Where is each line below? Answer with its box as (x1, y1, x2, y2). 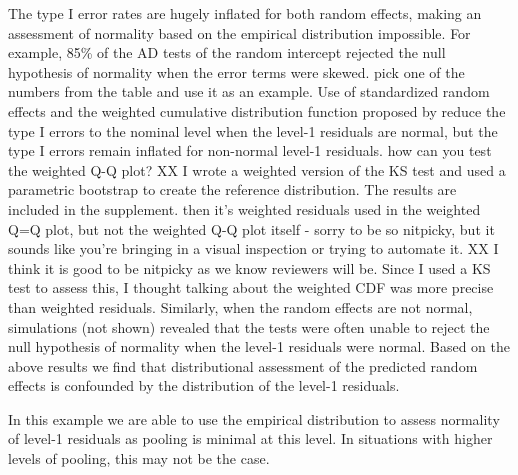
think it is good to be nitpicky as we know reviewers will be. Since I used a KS (8, 257, 491, 278)
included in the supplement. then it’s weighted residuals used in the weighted (8, 198, 481, 219)
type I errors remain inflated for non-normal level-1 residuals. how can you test (8, 140, 492, 161)
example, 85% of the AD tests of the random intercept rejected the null (8, 42, 446, 63)
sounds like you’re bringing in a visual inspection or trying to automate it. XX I (8, 238, 499, 259)
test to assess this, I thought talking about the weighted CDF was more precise (8, 277, 494, 298)
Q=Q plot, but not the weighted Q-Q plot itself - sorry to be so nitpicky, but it (8, 218, 495, 239)
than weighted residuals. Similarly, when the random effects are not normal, (8, 296, 473, 317)
